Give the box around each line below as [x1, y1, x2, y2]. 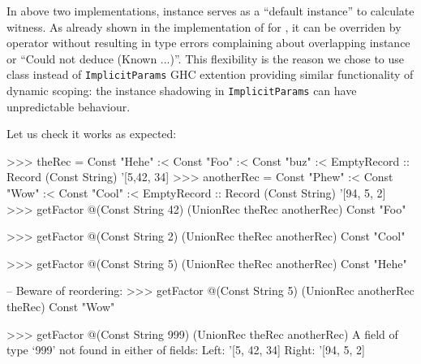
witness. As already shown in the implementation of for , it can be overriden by [6, 18, 402, 35]
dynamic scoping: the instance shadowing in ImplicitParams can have [6, 82, 357, 99]
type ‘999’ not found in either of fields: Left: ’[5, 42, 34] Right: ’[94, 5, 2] [6, 341, 365, 358]
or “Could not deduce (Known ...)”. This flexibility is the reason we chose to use [6, 50, 405, 67]
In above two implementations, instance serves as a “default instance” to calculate [6, 2, 415, 19]
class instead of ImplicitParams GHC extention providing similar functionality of [6, 66, 414, 83]
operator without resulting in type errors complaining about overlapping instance [6, 34, 410, 51]
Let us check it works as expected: [6, 125, 177, 142]
